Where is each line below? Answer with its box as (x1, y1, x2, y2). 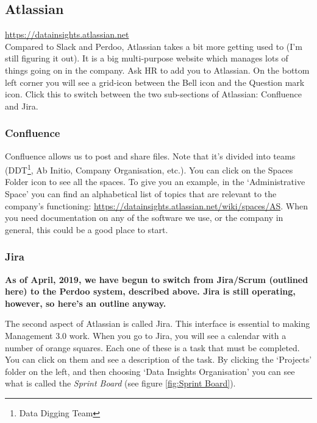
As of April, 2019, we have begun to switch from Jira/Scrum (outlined (5, 273, 308, 285)
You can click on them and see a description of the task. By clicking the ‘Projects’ (5, 353, 312, 366)
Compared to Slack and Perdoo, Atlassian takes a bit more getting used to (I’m (5, 40, 302, 52)
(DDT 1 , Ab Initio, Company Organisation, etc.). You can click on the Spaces (5, 162, 293, 176)
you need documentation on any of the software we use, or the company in (5, 211, 283, 224)
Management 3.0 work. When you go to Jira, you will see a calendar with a (5, 329, 287, 341)
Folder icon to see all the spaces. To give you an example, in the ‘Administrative (5, 175, 305, 188)
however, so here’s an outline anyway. (5, 296, 166, 309)
